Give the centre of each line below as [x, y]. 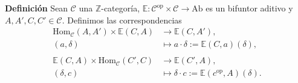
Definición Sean [37, 8]
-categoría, [121, 8]
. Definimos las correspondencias [122, 20]
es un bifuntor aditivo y [249, 8]
